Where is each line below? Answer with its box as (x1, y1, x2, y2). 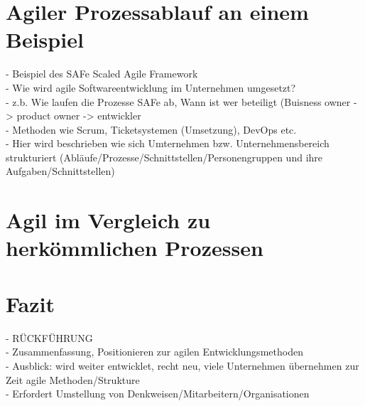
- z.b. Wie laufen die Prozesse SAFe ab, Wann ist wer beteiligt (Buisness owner (6, 94, 351, 109)
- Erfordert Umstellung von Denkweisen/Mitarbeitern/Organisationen (6, 386, 310, 401)
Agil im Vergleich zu (6, 205, 211, 235)
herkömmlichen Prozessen (6, 233, 263, 262)
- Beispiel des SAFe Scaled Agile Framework (6, 66, 198, 81)
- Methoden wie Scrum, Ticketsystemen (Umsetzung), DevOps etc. (6, 122, 297, 137)
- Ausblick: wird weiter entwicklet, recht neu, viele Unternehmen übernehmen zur (6, 358, 359, 373)
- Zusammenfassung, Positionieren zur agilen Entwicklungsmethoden (6, 344, 303, 359)
